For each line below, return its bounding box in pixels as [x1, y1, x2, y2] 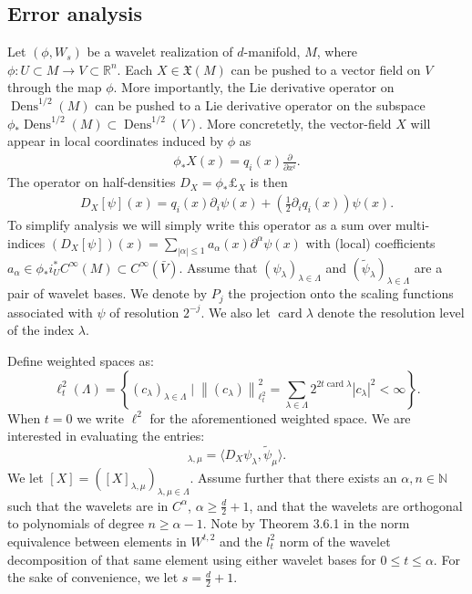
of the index [7, 320, 75, 339]
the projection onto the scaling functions [228, 284, 454, 303]
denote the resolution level [317, 302, 465, 321]
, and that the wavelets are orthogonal [249, 495, 463, 515]
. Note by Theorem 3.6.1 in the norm [202, 514, 410, 533]
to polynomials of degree [7, 514, 144, 533]
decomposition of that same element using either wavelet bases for [7, 549, 376, 568]
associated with [7, 302, 93, 321]
